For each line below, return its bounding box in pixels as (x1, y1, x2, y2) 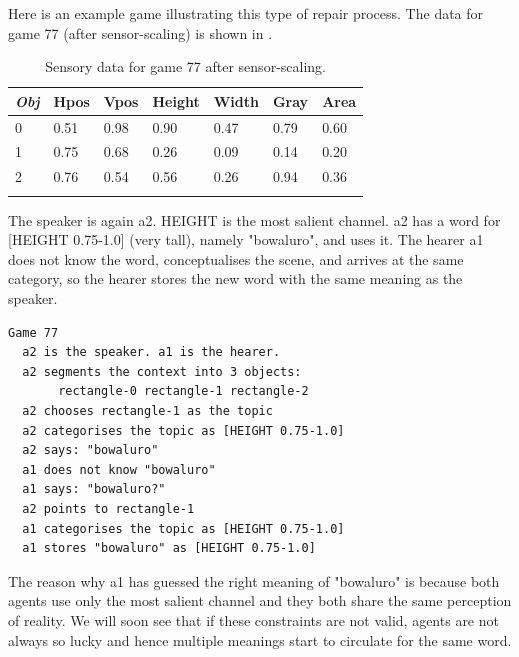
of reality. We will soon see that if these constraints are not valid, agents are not (8, 609, 499, 630)
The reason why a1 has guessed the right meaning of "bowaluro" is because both (8, 570, 500, 591)
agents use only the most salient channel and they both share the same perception (8, 590, 512, 611)
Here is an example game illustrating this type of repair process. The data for (8, 3, 484, 23)
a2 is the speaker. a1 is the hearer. (22, 345, 281, 360)
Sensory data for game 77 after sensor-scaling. (45, 56, 326, 77)
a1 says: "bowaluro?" (22, 482, 166, 497)
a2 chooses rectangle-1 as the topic (22, 404, 273, 418)
